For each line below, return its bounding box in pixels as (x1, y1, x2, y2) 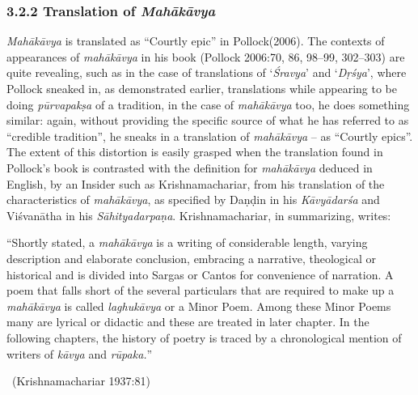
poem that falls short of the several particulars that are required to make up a (6, 282, 395, 299)
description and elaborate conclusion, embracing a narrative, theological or (6, 249, 376, 266)
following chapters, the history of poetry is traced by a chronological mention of (6, 329, 402, 346)
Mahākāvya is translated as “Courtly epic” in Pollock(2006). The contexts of (6, 32, 385, 49)
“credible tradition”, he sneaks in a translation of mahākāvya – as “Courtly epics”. (6, 127, 413, 144)
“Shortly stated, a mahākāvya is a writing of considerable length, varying (6, 234, 368, 251)
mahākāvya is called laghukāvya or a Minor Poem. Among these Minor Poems (6, 297, 391, 314)
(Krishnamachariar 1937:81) (11, 372, 150, 389)
